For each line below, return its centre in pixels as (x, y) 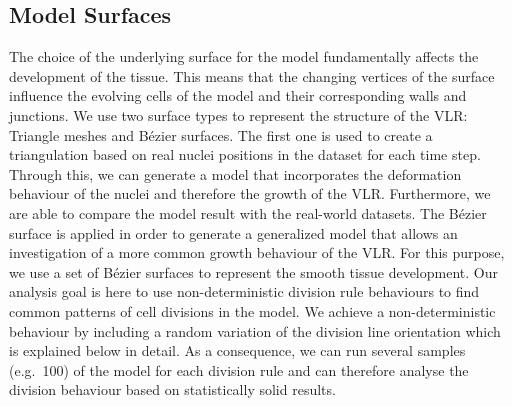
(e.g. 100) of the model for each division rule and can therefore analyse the (239, 369)
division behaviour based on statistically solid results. (172, 389)
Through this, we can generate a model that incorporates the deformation (235, 173)
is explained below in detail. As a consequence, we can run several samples (237, 350)
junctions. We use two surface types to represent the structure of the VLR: (238, 114)
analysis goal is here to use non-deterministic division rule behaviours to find (244, 291)
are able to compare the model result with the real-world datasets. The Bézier (248, 212)
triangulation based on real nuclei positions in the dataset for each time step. (245, 154)
